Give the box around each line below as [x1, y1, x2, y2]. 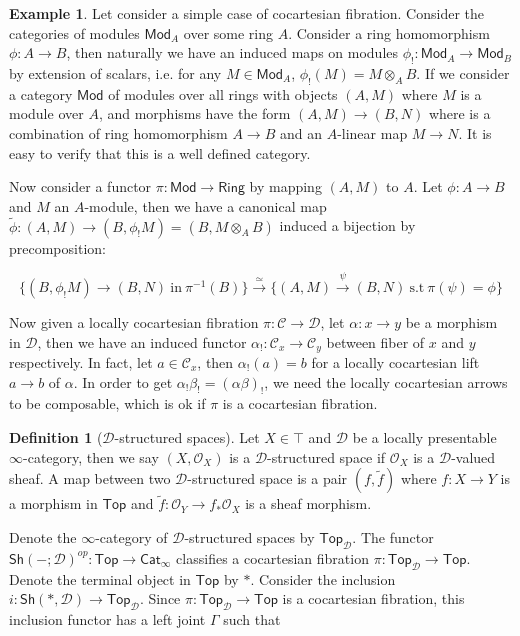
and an [279, 122, 322, 143]
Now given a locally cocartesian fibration [9, 311, 259, 332]
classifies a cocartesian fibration [176, 547, 369, 568]
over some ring [183, 22, 274, 43]
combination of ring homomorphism [9, 122, 228, 143]
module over [9, 103, 84, 124]
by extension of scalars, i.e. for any [9, 62, 222, 83]
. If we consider [416, 62, 510, 83]
